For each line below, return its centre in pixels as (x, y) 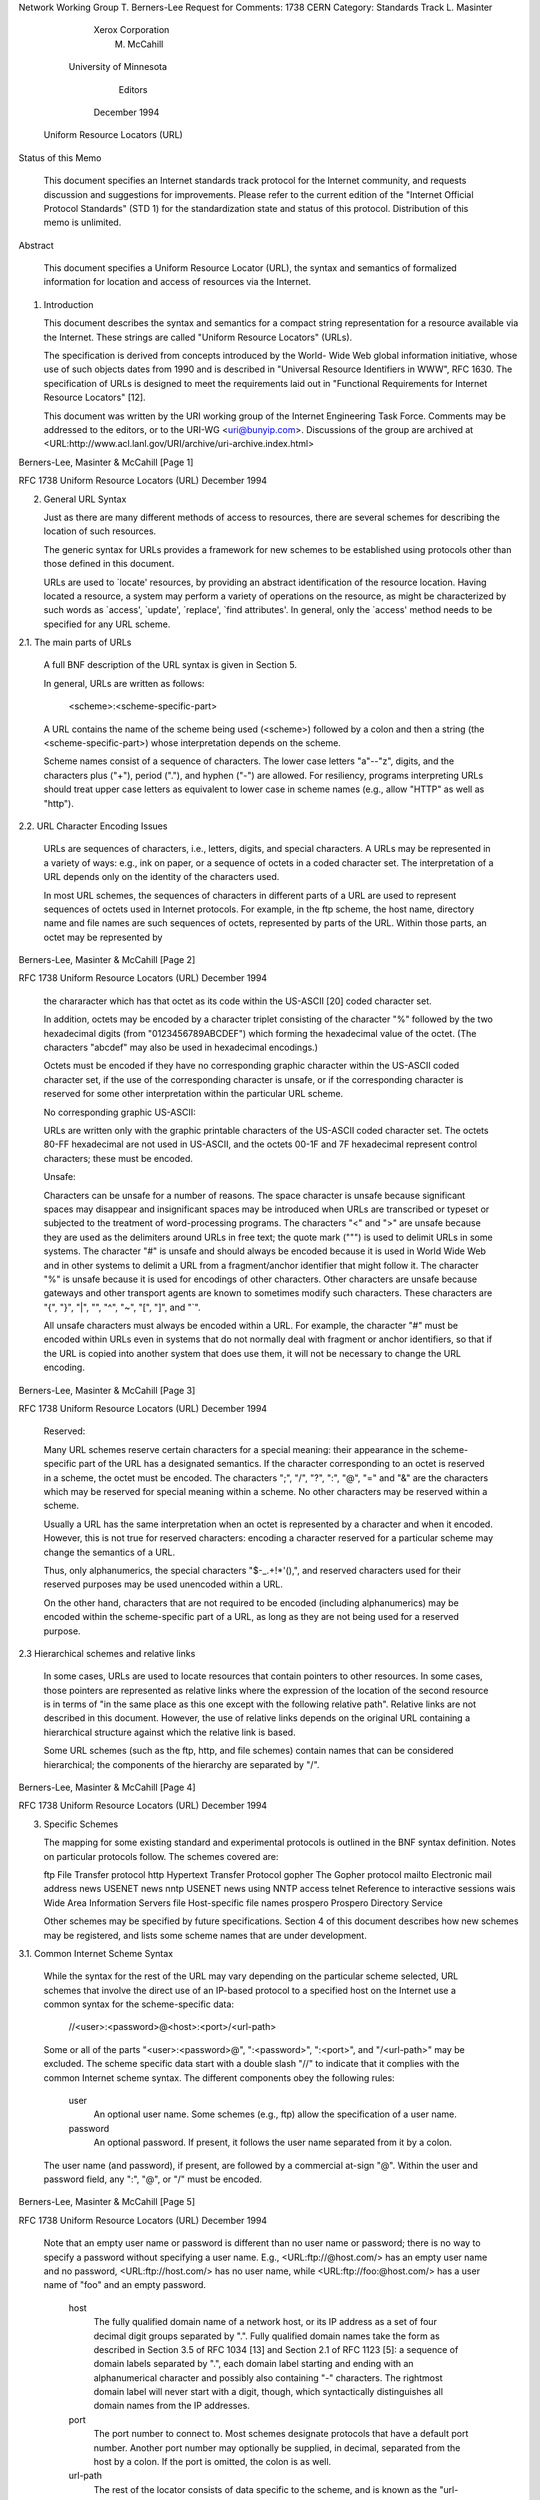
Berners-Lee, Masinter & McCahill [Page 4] (107, 1787)
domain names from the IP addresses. (171, 2406)
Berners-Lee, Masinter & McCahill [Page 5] (107, 2202)
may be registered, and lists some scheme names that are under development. (205, 1935)
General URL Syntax (85, 499)
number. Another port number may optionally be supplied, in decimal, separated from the (277, 2447)
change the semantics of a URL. (109, 1552)
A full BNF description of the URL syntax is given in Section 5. (170, 665)
